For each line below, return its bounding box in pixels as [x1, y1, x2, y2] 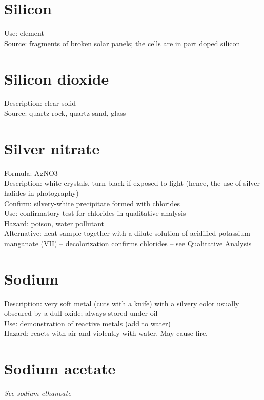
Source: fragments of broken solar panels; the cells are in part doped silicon [4, 37, 240, 48]
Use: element [4, 28, 44, 38]
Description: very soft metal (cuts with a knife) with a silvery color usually [4, 297, 239, 308]
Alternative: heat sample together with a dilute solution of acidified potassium [4, 228, 250, 238]
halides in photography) [4, 187, 79, 198]
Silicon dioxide [4, 68, 109, 89]
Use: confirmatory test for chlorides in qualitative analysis [4, 208, 186, 218]
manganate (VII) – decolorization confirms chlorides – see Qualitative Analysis [4, 237, 252, 248]
